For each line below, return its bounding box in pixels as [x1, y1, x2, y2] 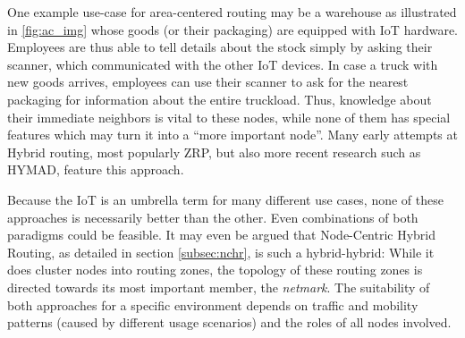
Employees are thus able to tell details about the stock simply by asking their [7, 38, 433, 56]
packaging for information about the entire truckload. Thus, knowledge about [7, 89, 432, 108]
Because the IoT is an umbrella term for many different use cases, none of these [7, 190, 444, 208]
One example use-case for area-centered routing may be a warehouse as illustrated [7, 3, 457, 21]
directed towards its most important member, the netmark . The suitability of [7, 277, 430, 296]
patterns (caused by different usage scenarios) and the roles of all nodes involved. [7, 313, 452, 332]
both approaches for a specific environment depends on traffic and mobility [7, 295, 418, 314]
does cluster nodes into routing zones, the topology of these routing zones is [7, 260, 423, 279]
